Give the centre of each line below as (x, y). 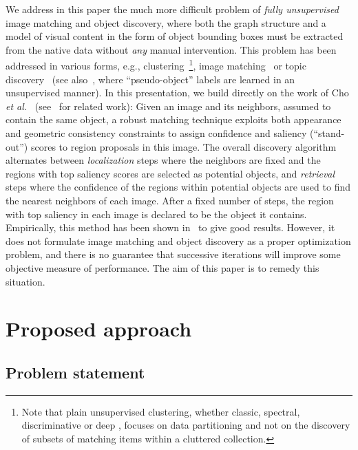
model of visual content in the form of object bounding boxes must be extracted (175, 36)
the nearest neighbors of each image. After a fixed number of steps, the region (170, 200)
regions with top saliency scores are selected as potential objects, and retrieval (170, 173)
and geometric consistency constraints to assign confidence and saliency (156, 133)
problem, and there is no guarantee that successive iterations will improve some (173, 254)
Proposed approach (99, 329)
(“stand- (327, 133)
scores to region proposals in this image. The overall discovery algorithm (183, 146)
